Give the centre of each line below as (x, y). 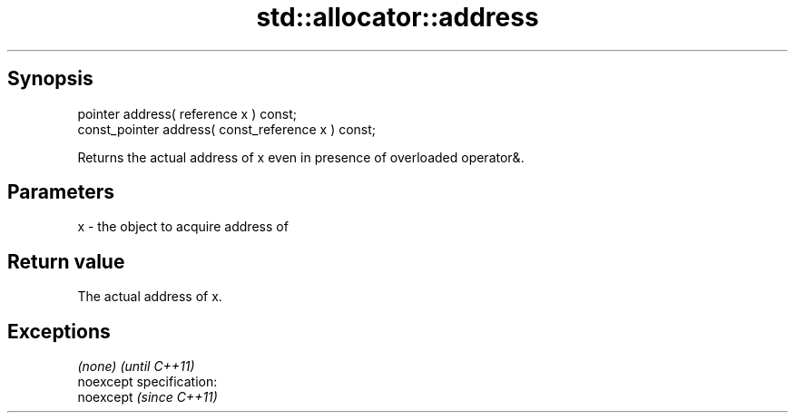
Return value (66, 261)
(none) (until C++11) (136, 366)
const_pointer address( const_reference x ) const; (227, 129)
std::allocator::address (397, 17)
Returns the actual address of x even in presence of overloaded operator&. (301, 157)
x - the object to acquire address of (183, 227)
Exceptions (59, 331)
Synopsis (50, 79)
